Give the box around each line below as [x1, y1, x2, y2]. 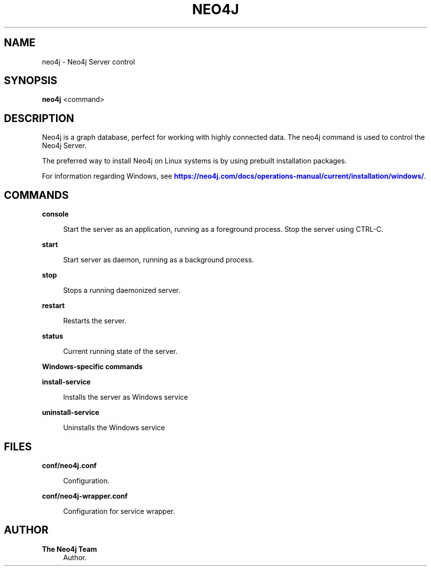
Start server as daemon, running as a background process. [63, 255, 254, 264]
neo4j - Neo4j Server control [42, 57, 135, 66]
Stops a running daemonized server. [63, 286, 181, 295]
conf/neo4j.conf [42, 461, 97, 470]
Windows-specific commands [42, 362, 143, 371]
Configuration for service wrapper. [63, 507, 175, 515]
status [42, 332, 63, 341]
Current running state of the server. [63, 347, 178, 356]
